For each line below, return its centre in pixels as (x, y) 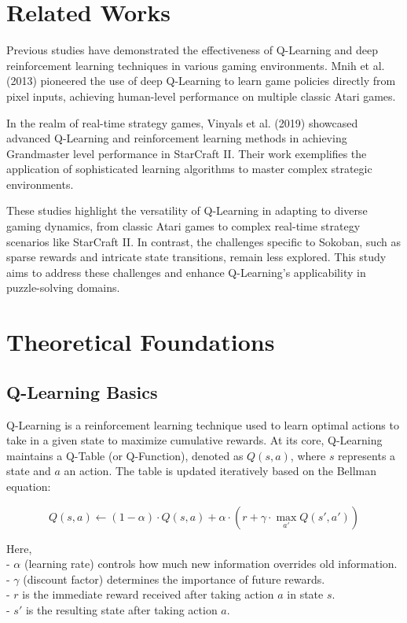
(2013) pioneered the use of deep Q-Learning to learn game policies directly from (201, 81)
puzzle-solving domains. (63, 288)
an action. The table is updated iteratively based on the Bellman (220, 471)
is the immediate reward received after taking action (148, 594)
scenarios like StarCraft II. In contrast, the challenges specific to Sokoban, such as (203, 241)
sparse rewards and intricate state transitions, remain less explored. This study (196, 257)
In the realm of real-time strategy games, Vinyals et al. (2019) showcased (182, 122)
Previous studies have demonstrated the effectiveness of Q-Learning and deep (192, 50)
